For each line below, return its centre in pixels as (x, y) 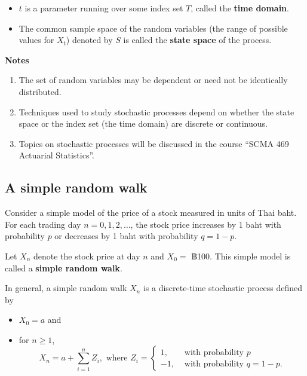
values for (36, 40)
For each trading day (43, 224)
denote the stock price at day (87, 256)
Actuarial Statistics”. (56, 155)
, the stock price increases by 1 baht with (206, 224)
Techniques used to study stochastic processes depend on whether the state (156, 111)
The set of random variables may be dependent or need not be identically (153, 80)
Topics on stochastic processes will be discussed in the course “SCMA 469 (154, 143)
